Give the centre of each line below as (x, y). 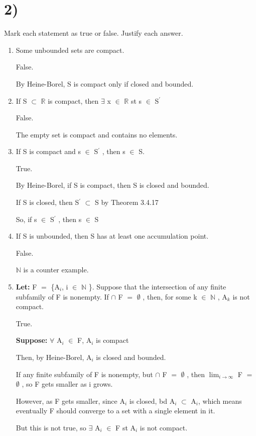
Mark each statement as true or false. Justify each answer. (94, 33)
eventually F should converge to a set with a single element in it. (115, 411)
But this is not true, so (51, 427)
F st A (126, 427)
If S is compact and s (48, 151)
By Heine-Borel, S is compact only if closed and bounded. (105, 83)
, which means (220, 401)
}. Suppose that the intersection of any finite (157, 287)
